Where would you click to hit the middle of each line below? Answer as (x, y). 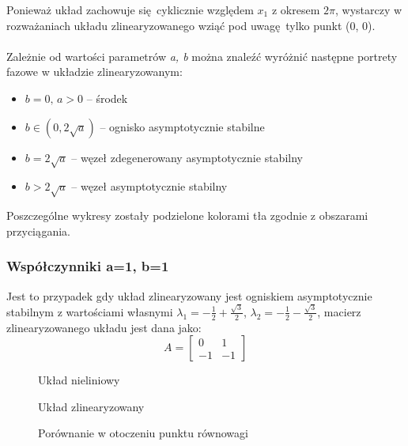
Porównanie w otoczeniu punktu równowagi (143, 433)
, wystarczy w (368, 9)
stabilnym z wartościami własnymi (90, 311)
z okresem (296, 9)
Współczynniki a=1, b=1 (88, 266)
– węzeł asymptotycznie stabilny (149, 186)
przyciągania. (38, 231)
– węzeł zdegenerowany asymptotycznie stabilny (187, 157)
